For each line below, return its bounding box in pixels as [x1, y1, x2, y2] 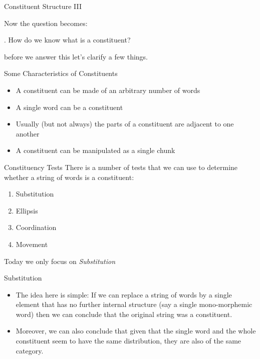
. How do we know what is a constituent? [4, 34, 131, 45]
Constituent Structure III [4, 1, 82, 11]
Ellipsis [16, 205, 38, 215]
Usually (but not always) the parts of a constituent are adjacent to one [16, 118, 234, 129]
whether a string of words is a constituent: [4, 171, 134, 182]
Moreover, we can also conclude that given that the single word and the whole [16, 325, 256, 336]
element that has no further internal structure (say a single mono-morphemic [16, 299, 252, 309]
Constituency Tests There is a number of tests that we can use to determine [4, 161, 238, 172]
